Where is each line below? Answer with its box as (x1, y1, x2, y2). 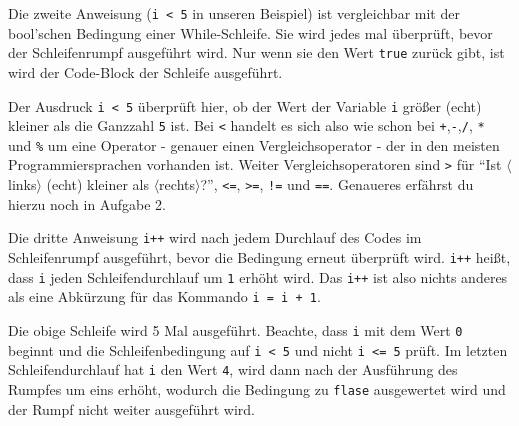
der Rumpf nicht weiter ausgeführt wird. (8, 398, 256, 419)
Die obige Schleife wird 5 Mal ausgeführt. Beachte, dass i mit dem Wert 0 (8, 320, 463, 340)
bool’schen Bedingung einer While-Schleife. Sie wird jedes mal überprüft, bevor (8, 22, 493, 43)
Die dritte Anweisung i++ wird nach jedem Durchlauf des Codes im (8, 227, 422, 248)
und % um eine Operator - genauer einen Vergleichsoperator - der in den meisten (8, 134, 500, 155)
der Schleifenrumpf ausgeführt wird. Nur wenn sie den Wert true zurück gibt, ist (8, 42, 505, 63)
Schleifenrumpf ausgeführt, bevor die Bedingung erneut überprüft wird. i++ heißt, (8, 247, 511, 268)
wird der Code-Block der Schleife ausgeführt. (8, 61, 283, 82)
